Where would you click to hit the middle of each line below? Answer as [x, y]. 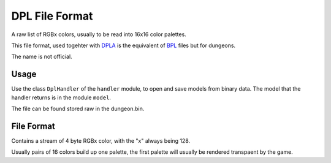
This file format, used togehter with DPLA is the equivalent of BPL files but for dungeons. [124, 45]
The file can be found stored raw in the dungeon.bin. [78, 109]
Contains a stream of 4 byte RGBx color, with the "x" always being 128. [101, 140]
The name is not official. [42, 57]
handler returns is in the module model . [61, 97]
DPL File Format [52, 16]
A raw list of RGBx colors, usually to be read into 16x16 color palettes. [99, 34]
